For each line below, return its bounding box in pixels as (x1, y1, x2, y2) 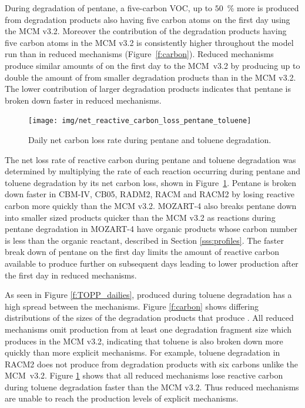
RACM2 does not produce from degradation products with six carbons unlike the (5, 357, 298, 370)
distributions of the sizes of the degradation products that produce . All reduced (5, 311, 294, 324)
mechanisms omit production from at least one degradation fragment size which (5, 323, 292, 335)
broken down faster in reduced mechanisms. (5, 94, 162, 106)
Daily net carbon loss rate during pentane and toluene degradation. (28, 134, 272, 145)
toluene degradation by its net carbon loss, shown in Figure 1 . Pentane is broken (5, 176, 297, 188)
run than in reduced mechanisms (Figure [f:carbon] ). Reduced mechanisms (5, 48, 274, 60)
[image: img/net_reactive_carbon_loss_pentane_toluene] (28, 117, 252, 125)
